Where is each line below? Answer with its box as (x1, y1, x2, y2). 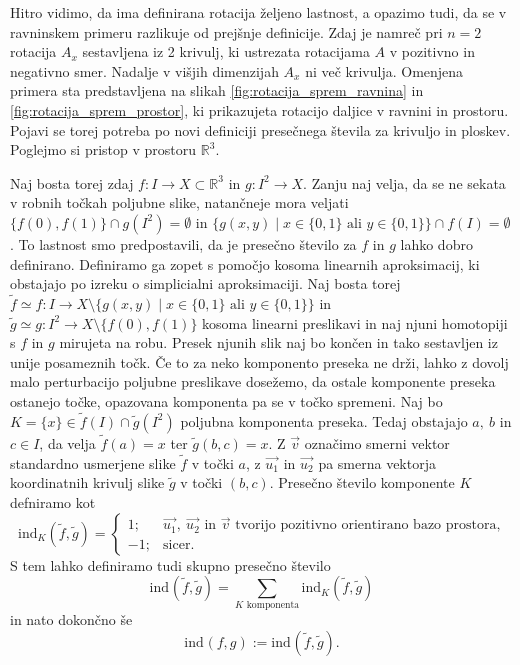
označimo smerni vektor (304, 432, 450, 453)
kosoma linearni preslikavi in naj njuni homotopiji (202, 312, 508, 333)
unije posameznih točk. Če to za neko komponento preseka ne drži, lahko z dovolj (10, 351, 509, 372)
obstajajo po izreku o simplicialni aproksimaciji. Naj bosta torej (10, 273, 401, 294)
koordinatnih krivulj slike (10, 472, 165, 493)
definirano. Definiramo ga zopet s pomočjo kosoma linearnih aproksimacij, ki (10, 253, 480, 274)
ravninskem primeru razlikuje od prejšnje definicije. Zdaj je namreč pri (10, 21, 443, 42)
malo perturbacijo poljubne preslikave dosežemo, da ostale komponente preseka (10, 371, 496, 392)
